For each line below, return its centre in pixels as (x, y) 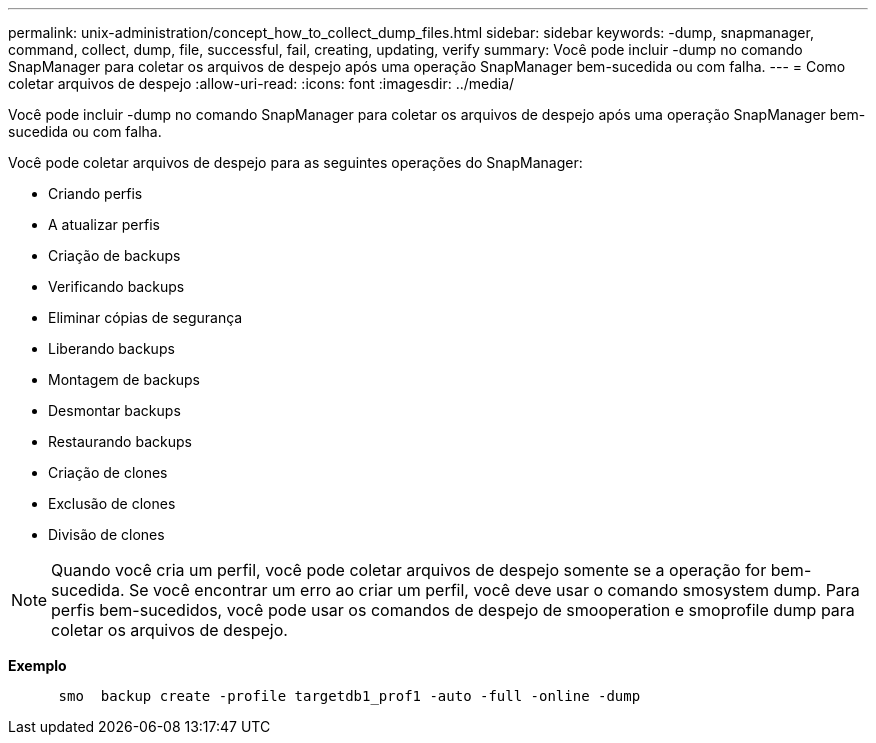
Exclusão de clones (112, 503)
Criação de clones (108, 472)
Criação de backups (114, 255)
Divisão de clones (106, 534)
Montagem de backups (124, 379)
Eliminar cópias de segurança (145, 317)
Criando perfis (95, 193)
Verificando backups (116, 286)
